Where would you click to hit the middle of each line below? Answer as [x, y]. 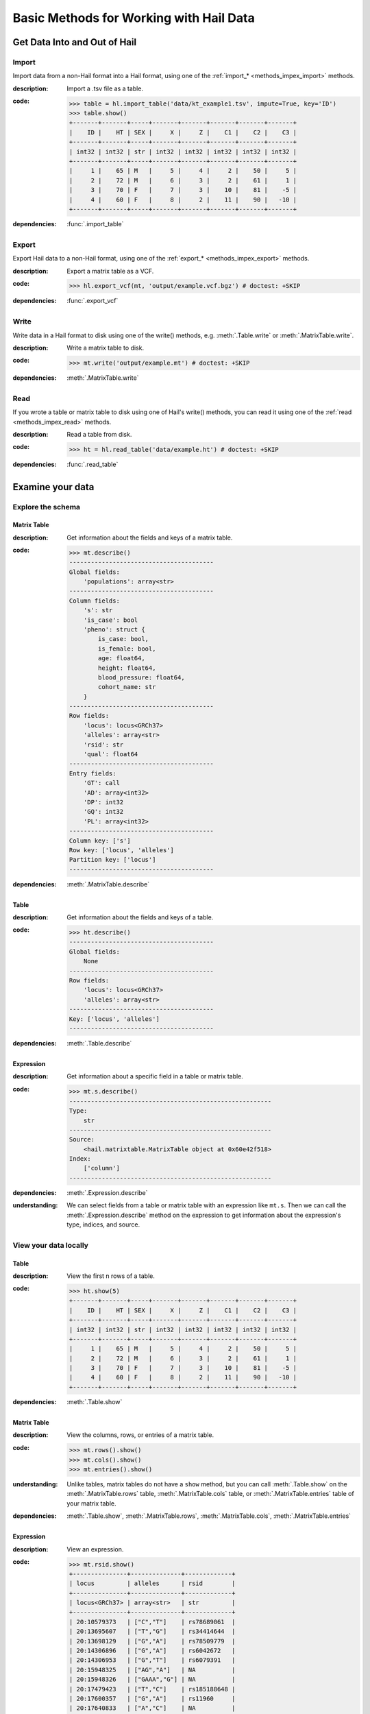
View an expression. [95, 1549]
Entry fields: [92, 773]
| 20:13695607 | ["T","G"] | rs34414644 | [152, 1631]
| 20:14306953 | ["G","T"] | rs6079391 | [152, 1660]
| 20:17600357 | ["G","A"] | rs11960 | [152, 1698]
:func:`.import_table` [95, 224]
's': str [98, 611]
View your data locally [51, 1245]
